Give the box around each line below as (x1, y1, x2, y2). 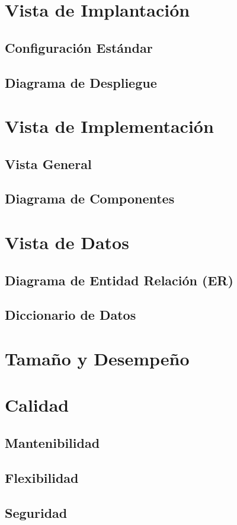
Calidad (5, 393, 69, 417)
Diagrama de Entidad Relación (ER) (5, 271, 233, 289)
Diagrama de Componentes (5, 189, 175, 208)
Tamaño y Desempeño (5, 346, 190, 370)
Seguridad (5, 503, 68, 521)
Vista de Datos (5, 230, 129, 254)
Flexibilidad (5, 468, 79, 486)
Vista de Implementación (5, 114, 214, 138)
